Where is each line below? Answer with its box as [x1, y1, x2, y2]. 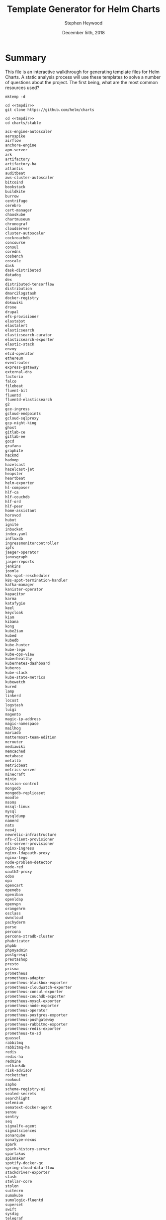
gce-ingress [5, 407, 30, 411]
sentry [5, 1115, 19, 1119]
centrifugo [5, 198, 28, 203]
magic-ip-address [5, 716, 41, 721]
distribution [5, 286, 32, 292]
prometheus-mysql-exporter [5, 999, 61, 1004]
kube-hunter [5, 642, 30, 647]
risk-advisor [5, 1068, 32, 1073]
